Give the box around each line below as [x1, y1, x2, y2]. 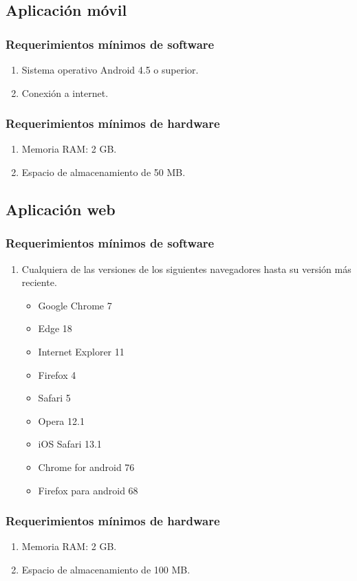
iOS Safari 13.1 [38, 437, 102, 451]
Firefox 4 [38, 367, 76, 382]
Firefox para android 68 [38, 483, 138, 497]
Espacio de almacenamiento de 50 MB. [21, 165, 186, 179]
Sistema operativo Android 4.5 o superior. [21, 63, 199, 76]
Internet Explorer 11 [38, 344, 125, 358]
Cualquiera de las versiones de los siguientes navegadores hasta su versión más [21, 261, 351, 276]
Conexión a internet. [21, 85, 109, 100]
